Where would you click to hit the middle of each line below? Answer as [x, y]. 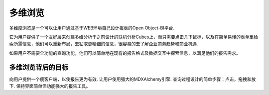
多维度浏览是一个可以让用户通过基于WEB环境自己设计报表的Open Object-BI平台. [92, 28]
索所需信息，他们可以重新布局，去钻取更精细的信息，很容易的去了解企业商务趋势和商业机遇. [104, 44]
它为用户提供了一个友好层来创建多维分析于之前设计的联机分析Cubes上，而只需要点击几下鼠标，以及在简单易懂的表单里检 [134, 37]
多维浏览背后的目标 [39, 67]
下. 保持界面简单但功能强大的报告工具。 [50, 86]
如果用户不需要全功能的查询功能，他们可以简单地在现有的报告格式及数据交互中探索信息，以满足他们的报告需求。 [125, 53]
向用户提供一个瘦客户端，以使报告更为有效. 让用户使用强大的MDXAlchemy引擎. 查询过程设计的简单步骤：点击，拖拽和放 [133, 79]
